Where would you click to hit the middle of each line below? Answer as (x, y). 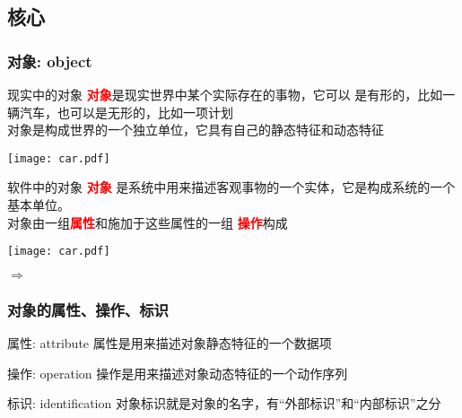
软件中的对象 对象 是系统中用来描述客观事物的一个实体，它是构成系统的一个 (231, 187)
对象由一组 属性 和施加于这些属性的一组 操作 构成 (148, 222)
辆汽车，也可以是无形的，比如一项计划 (120, 112)
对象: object (50, 61)
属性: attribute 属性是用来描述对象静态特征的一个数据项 (170, 343)
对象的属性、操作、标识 (88, 309)
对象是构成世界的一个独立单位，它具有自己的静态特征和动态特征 (196, 130)
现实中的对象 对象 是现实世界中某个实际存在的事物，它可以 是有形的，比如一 (231, 94)
